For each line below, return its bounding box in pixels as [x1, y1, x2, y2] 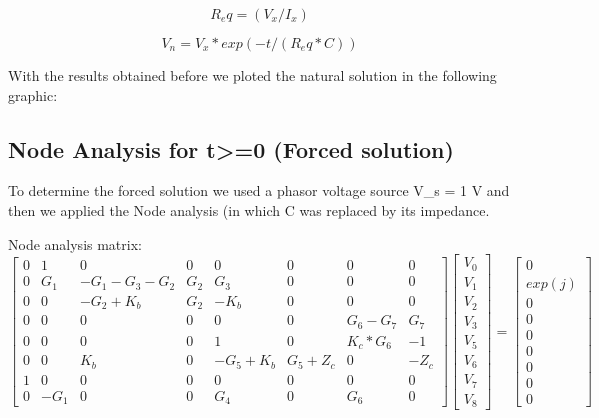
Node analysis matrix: [8, 233, 142, 254]
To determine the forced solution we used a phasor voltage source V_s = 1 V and [8, 180, 510, 201]
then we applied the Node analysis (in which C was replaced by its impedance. [8, 199, 490, 220]
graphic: [8, 84, 58, 105]
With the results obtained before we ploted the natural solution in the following [8, 65, 497, 85]
